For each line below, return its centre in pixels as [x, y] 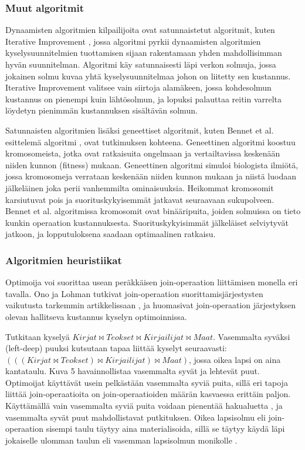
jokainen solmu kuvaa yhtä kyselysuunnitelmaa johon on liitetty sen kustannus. [148, 76]
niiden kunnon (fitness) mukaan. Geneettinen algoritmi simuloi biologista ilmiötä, [152, 164]
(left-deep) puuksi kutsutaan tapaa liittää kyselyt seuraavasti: [116, 348]
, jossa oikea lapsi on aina [235, 359]
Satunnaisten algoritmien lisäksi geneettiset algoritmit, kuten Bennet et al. [140, 130]
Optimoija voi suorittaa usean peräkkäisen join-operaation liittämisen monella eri [152, 282]
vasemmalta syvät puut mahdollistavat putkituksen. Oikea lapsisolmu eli [135, 417]
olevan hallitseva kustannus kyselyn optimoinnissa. [96, 316]
